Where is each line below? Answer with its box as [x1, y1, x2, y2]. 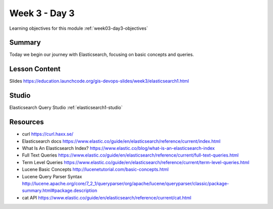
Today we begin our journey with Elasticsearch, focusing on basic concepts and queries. [9, 51, 194, 58]
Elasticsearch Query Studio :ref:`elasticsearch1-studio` [9, 104, 123, 111]
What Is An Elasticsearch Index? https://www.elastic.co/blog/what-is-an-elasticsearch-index [22, 145, 215, 151]
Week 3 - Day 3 [9, 8, 75, 19]
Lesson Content [9, 65, 61, 73]
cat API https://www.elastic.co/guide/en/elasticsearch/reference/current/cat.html [22, 194, 192, 200]
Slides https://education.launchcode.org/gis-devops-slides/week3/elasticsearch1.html [9, 78, 189, 84]
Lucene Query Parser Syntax [22, 173, 82, 179]
